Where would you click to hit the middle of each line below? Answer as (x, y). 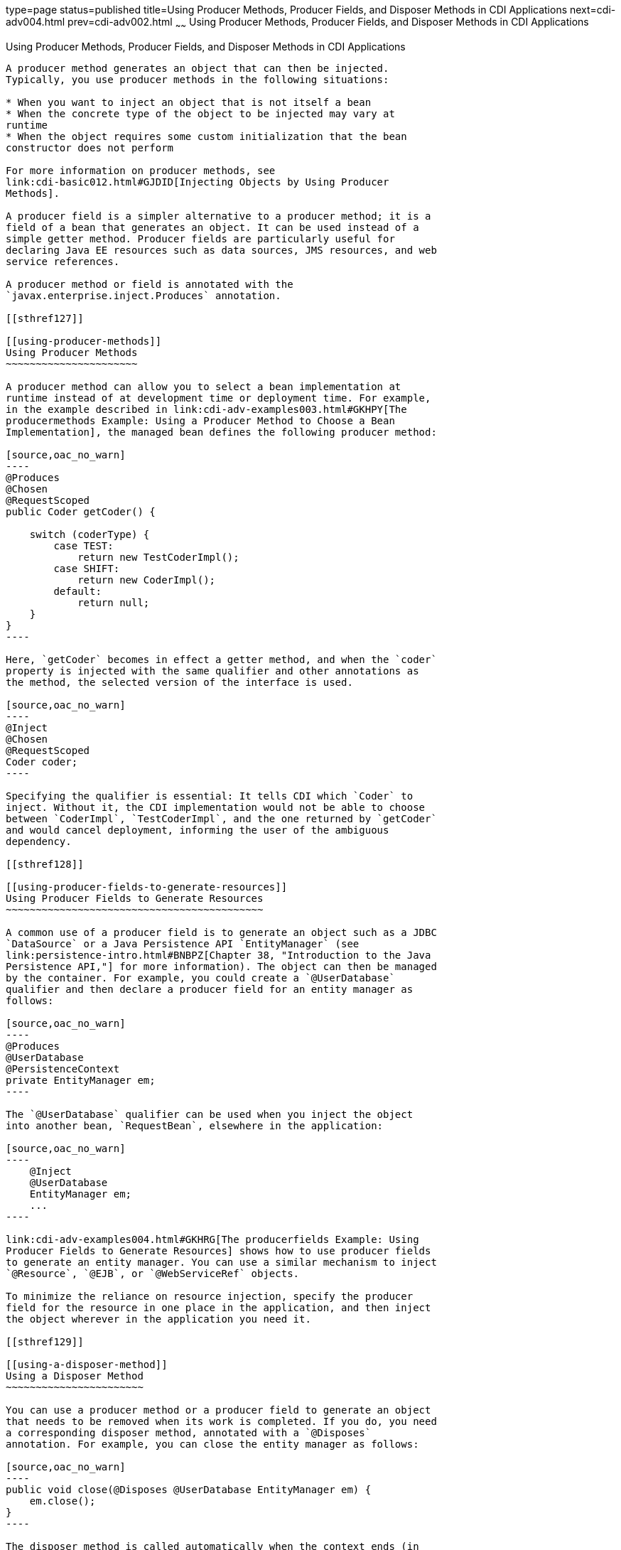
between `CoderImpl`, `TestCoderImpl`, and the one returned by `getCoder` (221, 818)
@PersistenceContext (63, 1069)
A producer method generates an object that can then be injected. (198, 68)
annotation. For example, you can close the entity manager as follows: (212, 1444)
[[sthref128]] (45, 864)
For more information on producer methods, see (141, 170)
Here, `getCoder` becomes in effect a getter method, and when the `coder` (221, 659)
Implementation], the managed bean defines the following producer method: (221, 432)
